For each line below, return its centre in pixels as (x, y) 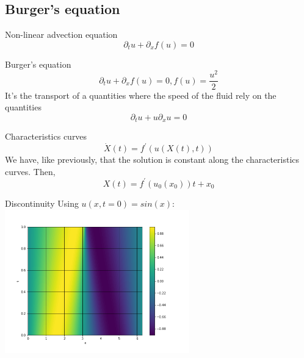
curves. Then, (30, 171)
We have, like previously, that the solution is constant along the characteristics (152, 159)
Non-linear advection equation (61, 34)
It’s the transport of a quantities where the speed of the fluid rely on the (141, 95)
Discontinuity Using (42, 203)
